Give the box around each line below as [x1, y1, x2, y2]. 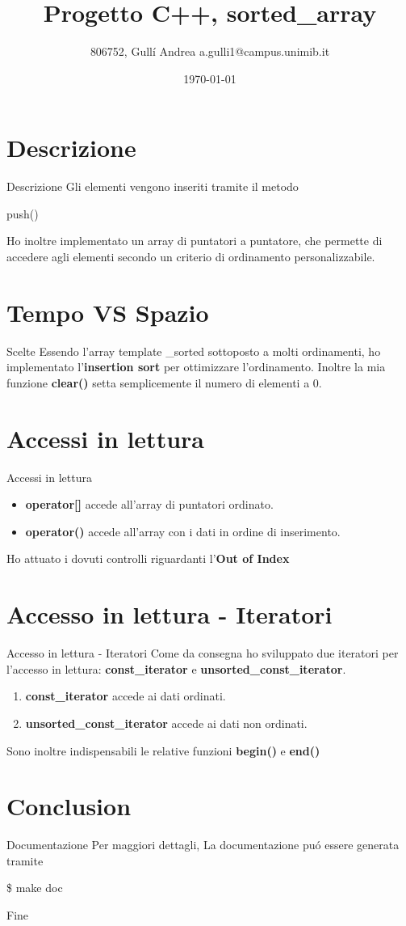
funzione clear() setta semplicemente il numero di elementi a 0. [6, 374, 322, 391]
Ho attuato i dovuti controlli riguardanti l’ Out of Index [6, 550, 290, 567]
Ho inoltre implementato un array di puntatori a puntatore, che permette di [6, 232, 383, 249]
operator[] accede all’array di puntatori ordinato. [25, 496, 274, 513]
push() [6, 205, 39, 222]
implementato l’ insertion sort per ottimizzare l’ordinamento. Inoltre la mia [6, 358, 386, 375]
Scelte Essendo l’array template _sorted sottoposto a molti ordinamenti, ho [6, 342, 381, 359]
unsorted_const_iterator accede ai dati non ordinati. [25, 714, 308, 731]
